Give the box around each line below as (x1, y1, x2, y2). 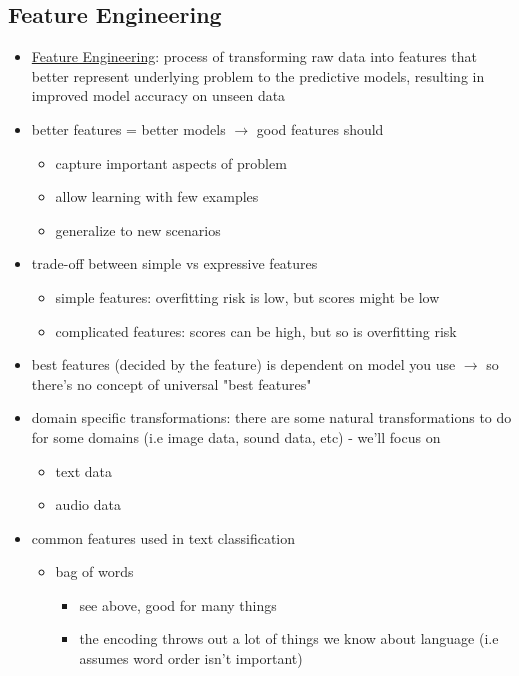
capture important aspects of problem (55, 152, 287, 173)
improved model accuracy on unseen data (31, 85, 286, 106)
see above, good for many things (79, 594, 277, 615)
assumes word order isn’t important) (79, 648, 303, 669)
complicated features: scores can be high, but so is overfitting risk (55, 320, 457, 341)
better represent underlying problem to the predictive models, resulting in (31, 65, 485, 86)
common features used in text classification (31, 527, 296, 548)
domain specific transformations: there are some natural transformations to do (31, 407, 512, 428)
